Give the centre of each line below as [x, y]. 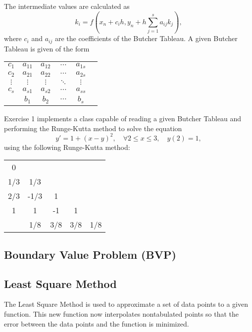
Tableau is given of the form [47, 48]
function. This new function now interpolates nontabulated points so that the [122, 313]
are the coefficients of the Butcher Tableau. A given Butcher [146, 38]
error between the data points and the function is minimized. [97, 323]
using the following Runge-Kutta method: [67, 147]
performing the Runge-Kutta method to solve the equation [93, 128]
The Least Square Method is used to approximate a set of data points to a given [126, 304]
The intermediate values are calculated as [67, 6]
